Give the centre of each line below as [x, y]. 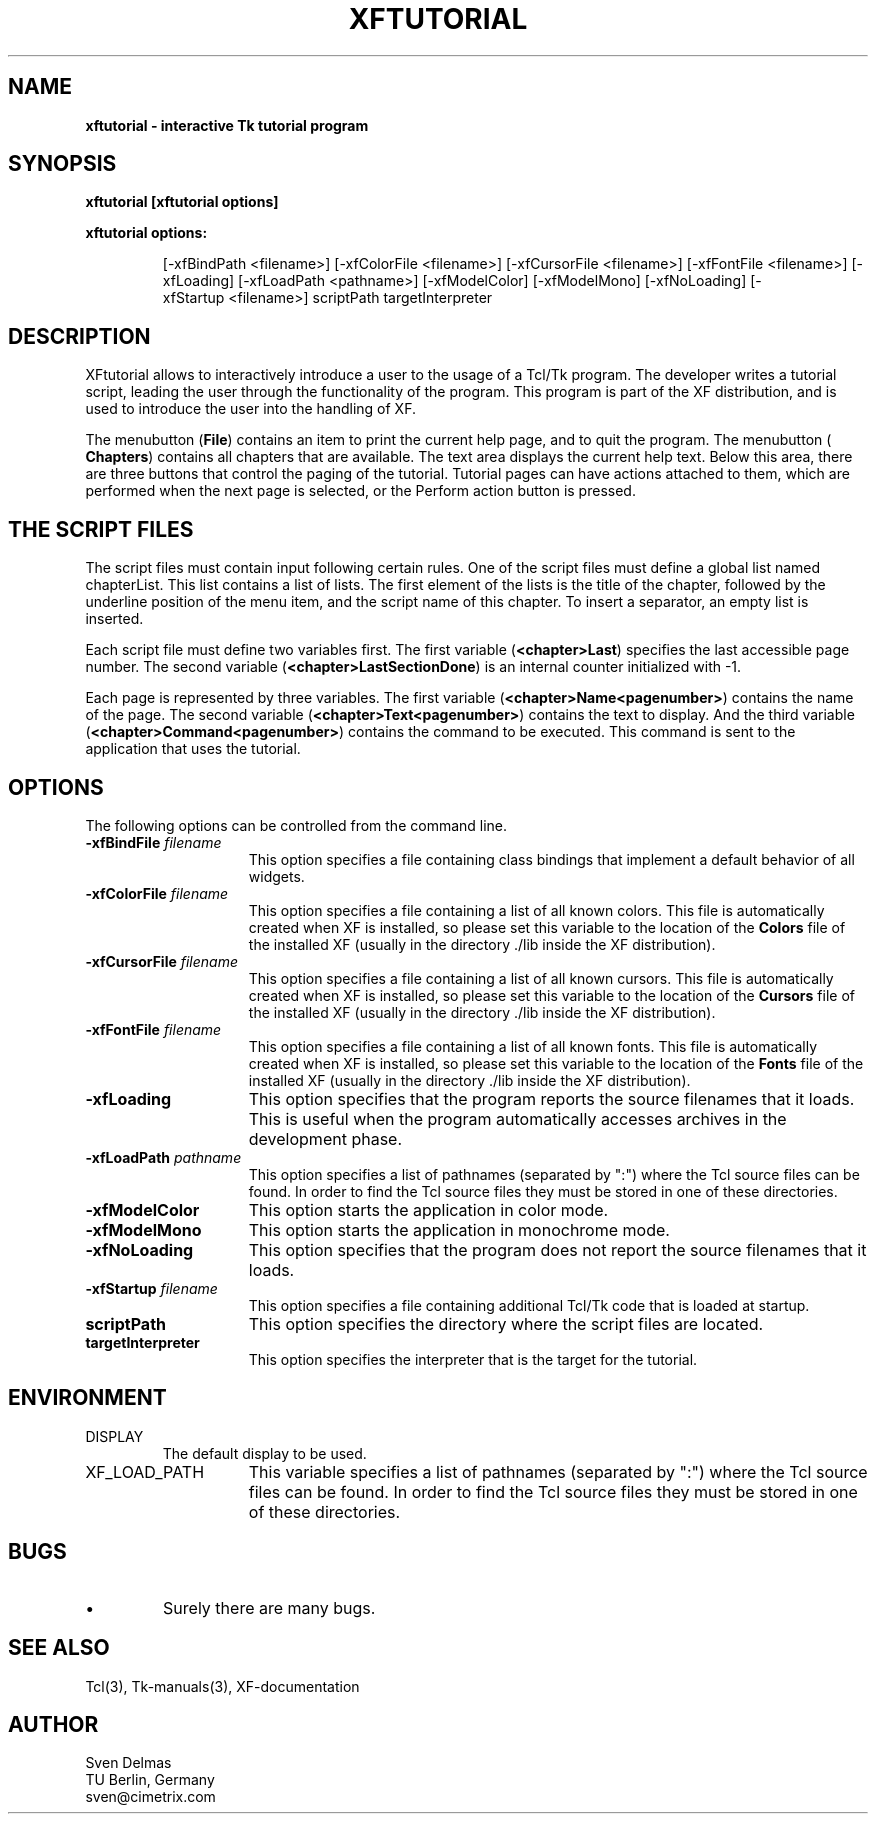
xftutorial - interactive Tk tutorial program [227, 125]
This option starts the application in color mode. [428, 1209]
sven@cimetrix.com [150, 1797]
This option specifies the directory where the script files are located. [506, 1323]
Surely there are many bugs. [269, 1607]
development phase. [325, 1138]
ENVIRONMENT [87, 1398]
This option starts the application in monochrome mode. [459, 1229]
